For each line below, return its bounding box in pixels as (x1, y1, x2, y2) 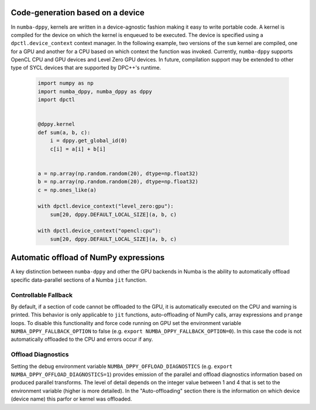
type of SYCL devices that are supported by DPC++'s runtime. (11, 64, 161, 71)
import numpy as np (37, 80, 94, 87)
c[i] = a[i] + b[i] (50, 145, 107, 152)
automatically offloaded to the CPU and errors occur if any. (11, 336, 153, 343)
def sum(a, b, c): (37, 129, 91, 136)
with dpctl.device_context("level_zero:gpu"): (37, 203, 174, 210)
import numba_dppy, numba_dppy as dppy (37, 88, 152, 95)
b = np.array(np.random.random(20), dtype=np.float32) (37, 179, 198, 185)
